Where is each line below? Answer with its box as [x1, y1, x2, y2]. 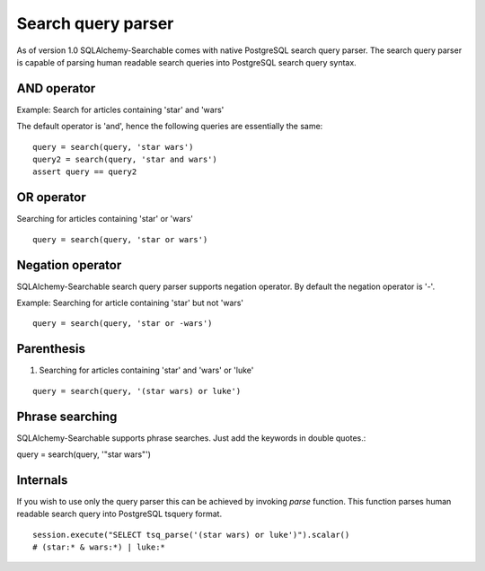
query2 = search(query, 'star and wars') [32, 154, 217, 165]
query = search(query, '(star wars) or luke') [32, 386, 242, 396]
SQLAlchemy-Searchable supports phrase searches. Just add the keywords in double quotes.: [16, 432, 366, 444]
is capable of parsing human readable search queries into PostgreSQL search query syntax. [16, 57, 357, 67]
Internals [16, 472, 68, 488]
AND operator [16, 81, 96, 96]
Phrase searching [16, 408, 118, 424]
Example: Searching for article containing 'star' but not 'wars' [16, 297, 244, 308]
